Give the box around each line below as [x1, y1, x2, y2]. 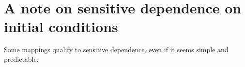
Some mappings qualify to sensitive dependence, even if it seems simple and [4, 45, 229, 55]
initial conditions [4, 17, 118, 36]
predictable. [4, 54, 39, 64]
